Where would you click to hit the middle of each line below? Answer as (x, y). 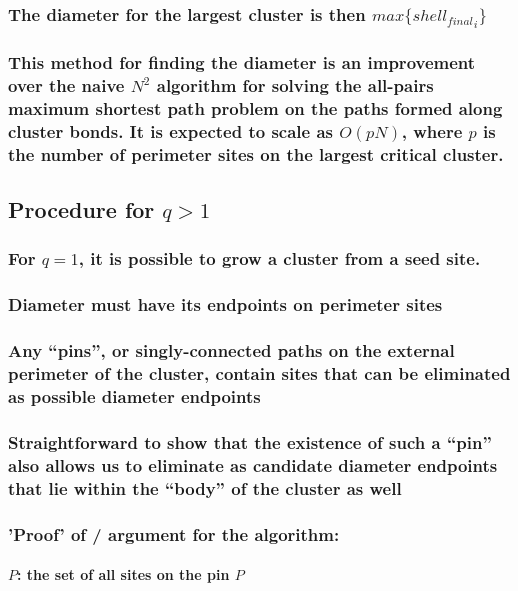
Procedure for (81, 209)
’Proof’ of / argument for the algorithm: (174, 533)
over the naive (66, 85)
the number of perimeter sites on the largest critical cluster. (256, 153)
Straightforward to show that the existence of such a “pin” (250, 441)
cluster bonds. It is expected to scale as (170, 130)
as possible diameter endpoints (134, 395)
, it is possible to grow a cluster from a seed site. (279, 258)
